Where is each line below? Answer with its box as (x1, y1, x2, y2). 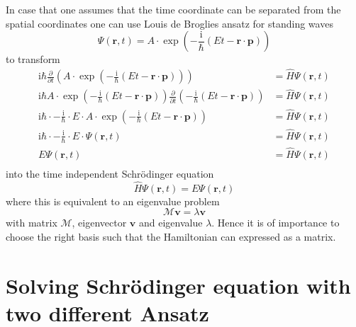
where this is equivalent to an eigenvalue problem (6, 193, 220, 208)
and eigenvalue (139, 215, 203, 230)
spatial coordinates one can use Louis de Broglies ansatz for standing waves (6, 16, 333, 30)
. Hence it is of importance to (211, 215, 340, 230)
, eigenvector (72, 215, 127, 230)
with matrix (6, 215, 57, 230)
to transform (6, 52, 60, 67)
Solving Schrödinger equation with (6, 270, 351, 299)
